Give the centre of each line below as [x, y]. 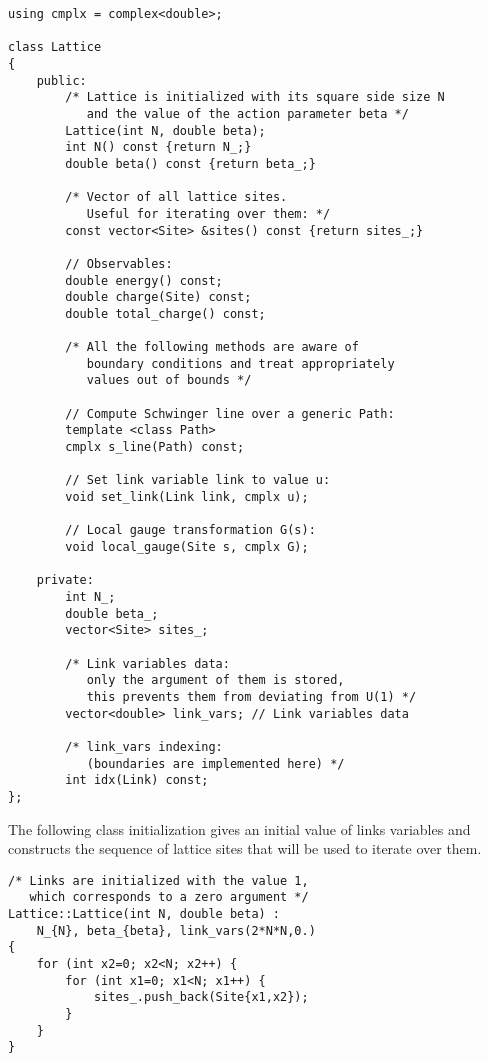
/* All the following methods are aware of [212, 347]
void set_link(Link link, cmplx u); [187, 497]
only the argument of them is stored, [215, 680]
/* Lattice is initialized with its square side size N [255, 97]
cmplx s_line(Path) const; [155, 447]
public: [61, 80]
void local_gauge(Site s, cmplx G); [187, 547]
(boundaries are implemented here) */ [215, 763]
